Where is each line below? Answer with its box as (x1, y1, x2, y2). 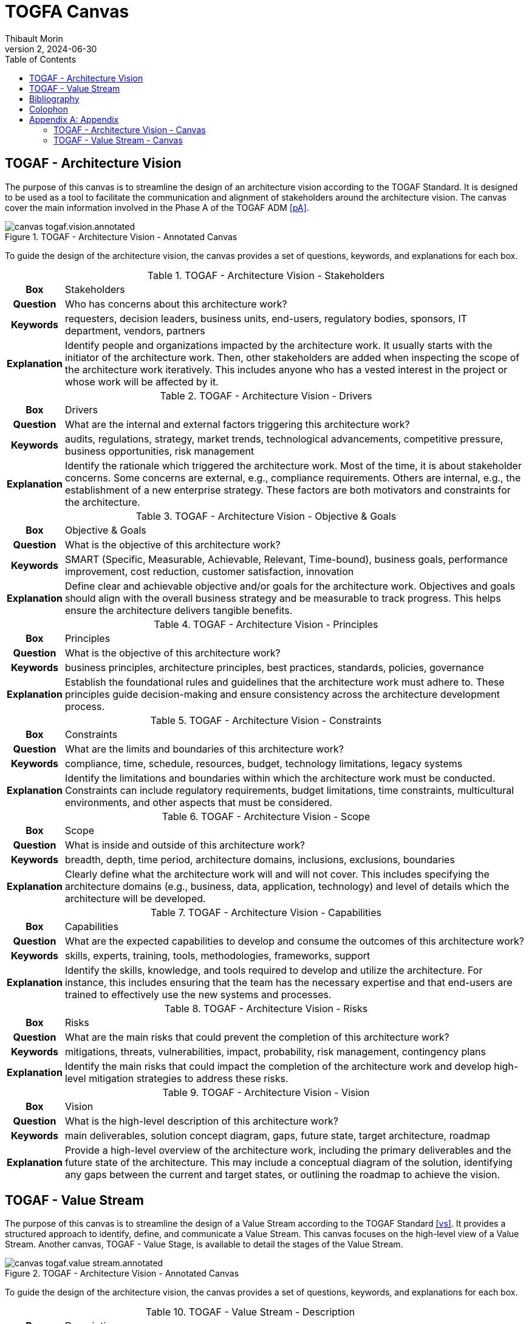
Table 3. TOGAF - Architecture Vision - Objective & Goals (135, 509, 397, 522)
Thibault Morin (5, 33, 63, 44)
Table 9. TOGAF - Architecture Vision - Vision (162, 1086, 370, 1098)
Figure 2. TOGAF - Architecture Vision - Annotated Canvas (5, 1268, 239, 1279)
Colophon (29, 103, 68, 114)
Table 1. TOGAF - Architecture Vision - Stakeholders (147, 269, 385, 281)
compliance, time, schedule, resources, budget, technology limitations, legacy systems (64, 757, 463, 770)
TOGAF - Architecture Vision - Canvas (53, 124, 206, 135)
